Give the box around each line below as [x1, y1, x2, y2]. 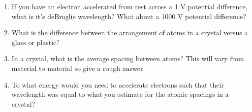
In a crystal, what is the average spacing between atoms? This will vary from [11, 53, 244, 64]
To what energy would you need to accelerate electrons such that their [11, 79, 224, 90]
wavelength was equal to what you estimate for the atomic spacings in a [11, 89, 229, 99]
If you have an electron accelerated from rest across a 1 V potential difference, [11, 1, 248, 11]
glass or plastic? [11, 37, 60, 47]
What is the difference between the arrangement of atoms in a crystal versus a [11, 27, 248, 38]
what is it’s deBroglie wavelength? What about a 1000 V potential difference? [11, 11, 246, 21]
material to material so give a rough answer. [11, 63, 145, 73]
